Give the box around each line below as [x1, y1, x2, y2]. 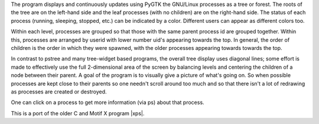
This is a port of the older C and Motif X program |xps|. [11, 109, 145, 117]
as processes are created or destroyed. [11, 88, 107, 95]
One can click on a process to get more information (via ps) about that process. [11, 99, 204, 106]
